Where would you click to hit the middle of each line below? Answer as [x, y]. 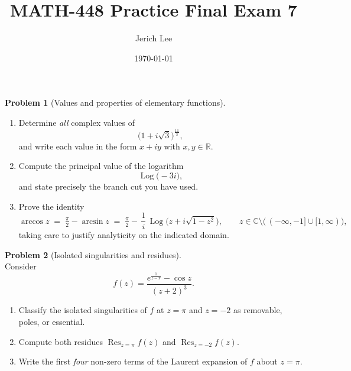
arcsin [92, 221]
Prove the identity [51, 206]
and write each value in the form [78, 146]
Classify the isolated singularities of [83, 310]
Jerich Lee [154, 38]
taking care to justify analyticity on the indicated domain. [124, 235]
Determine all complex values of [77, 122]
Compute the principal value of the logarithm [101, 166]
